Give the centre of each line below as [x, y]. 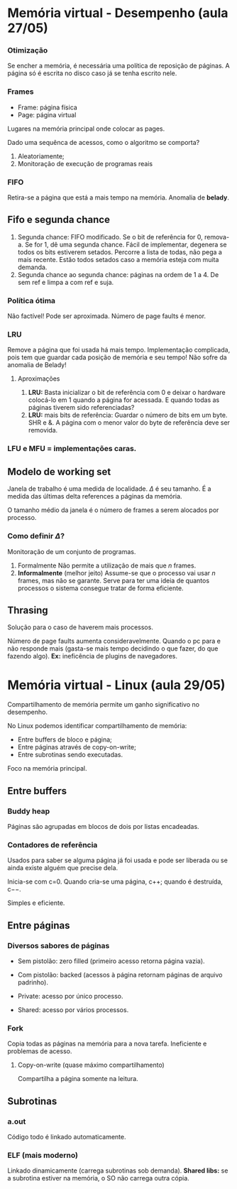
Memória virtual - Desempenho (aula [118, 13]
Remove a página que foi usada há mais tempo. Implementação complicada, [119, 350]
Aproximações [39, 379]
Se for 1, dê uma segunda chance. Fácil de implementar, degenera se [126, 244]
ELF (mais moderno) [43, 1155]
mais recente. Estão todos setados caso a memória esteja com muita [118, 259]
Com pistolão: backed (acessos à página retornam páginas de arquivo [120, 974]
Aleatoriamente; [41, 156]
